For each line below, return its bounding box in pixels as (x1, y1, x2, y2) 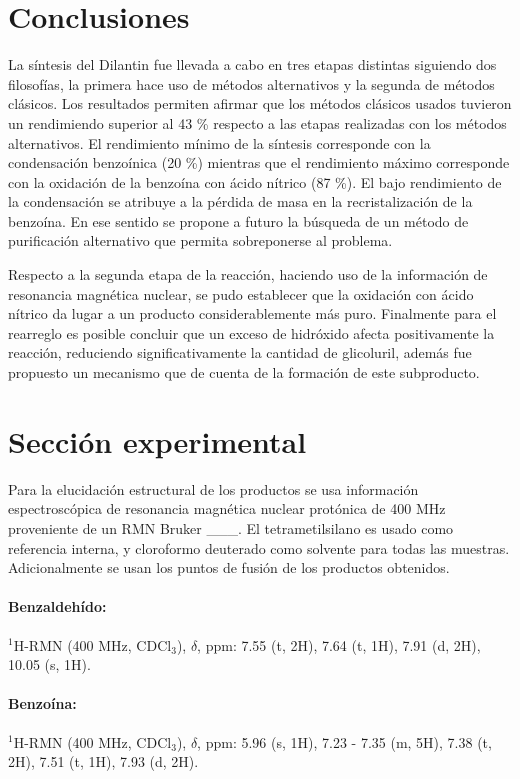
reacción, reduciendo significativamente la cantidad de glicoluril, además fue (8, 342, 472, 363)
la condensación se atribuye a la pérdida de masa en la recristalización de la (8, 191, 473, 212)
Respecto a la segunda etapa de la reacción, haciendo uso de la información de (8, 264, 488, 285)
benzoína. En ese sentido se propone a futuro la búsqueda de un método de (8, 210, 469, 231)
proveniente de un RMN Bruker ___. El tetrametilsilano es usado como (8, 517, 454, 538)
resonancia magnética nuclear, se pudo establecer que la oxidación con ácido (8, 283, 474, 304)
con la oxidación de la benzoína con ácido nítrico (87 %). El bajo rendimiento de (8, 171, 502, 192)
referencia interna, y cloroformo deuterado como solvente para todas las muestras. (8, 537, 510, 558)
